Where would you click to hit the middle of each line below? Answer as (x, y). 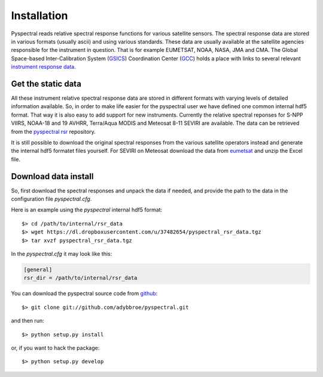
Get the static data (46, 84)
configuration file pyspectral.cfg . (51, 199)
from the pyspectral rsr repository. (53, 131)
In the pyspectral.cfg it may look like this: (62, 254)
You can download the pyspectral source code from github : (84, 293)
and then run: (28, 321)
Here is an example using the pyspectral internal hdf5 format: (87, 210)
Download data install (52, 176)
